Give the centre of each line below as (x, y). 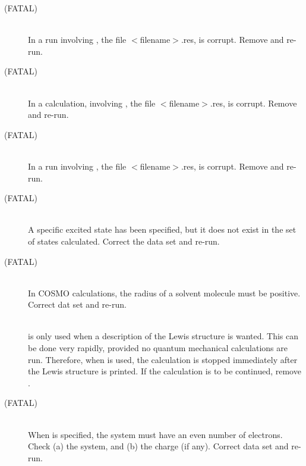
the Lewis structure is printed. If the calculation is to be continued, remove (165, 371)
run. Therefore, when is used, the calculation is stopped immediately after (163, 359)
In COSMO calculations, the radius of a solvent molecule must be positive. (164, 293)
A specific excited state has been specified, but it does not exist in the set (162, 229)
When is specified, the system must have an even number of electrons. (155, 434)
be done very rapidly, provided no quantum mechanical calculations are (158, 348)
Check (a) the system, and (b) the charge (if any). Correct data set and (158, 446)
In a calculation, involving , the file (92, 103)
